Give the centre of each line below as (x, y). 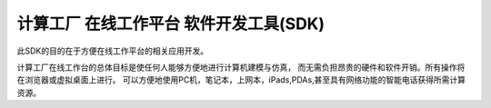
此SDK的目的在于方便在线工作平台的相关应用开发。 (113, 51)
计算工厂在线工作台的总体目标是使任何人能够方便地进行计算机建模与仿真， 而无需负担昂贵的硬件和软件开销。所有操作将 (241, 67)
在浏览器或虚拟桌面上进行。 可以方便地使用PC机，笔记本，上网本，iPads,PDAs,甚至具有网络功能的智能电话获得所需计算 (241, 80)
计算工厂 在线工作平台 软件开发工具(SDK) (171, 24)
